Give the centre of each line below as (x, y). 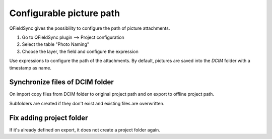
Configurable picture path (65, 13)
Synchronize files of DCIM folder (61, 82)
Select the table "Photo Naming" (56, 44)
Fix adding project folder (49, 118)
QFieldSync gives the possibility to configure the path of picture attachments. (90, 28)
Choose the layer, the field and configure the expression (80, 51)
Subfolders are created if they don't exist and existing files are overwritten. (87, 103)
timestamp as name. (30, 67)
